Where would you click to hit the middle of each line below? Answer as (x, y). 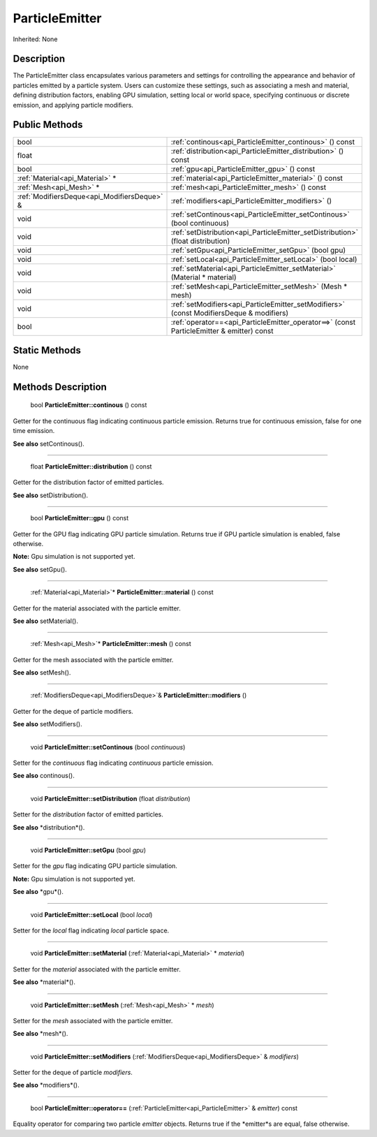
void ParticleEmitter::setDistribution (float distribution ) (111, 798)
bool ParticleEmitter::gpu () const (80, 518)
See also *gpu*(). (38, 892)
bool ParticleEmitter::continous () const (89, 405)
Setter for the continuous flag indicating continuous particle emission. (113, 763)
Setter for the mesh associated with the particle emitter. (93, 1020)
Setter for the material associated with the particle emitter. (97, 969)
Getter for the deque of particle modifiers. (73, 711)
